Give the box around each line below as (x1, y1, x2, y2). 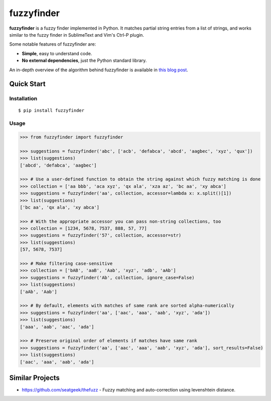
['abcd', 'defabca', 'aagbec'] (20, 162, 97, 168)
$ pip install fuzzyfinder (18, 108, 85, 113)
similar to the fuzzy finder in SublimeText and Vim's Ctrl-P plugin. (9, 32, 144, 38)
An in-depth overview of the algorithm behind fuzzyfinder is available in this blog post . (9, 67, 188, 73)
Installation (9, 95, 38, 102)
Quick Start (9, 80, 46, 88)
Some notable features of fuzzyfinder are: (9, 41, 96, 47)
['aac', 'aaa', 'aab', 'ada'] (20, 359, 94, 365)
